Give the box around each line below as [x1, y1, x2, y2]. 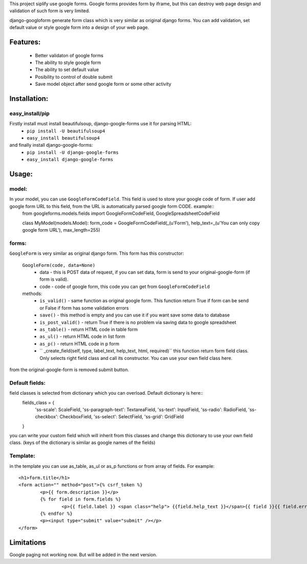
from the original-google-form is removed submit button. [9, 366, 129, 373]
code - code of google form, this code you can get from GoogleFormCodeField [39, 283, 210, 289]
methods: [22, 290, 42, 297]
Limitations [9, 538, 46, 547]
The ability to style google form [35, 59, 101, 65]
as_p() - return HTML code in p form [39, 341, 120, 347]
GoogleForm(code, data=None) [22, 262, 96, 268]
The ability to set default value [35, 66, 99, 73]
